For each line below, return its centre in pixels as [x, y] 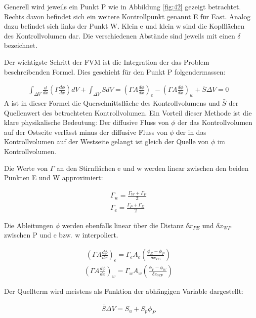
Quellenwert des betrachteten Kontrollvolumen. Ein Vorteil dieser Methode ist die [128, 112]
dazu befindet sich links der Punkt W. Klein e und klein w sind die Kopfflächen [124, 26]
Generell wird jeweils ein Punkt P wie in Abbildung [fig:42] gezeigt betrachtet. [123, 6]
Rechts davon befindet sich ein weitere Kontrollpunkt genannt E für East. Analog [127, 16]
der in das [191, 132]
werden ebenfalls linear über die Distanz [123, 225]
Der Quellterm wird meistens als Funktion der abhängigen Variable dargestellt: [124, 291]
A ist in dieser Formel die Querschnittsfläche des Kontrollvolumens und [112, 102]
